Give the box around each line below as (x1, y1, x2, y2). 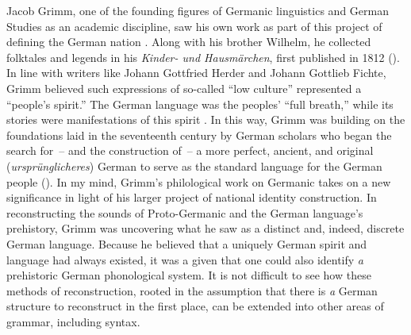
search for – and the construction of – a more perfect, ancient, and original (6, 142, 374, 159)
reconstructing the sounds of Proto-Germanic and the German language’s (6, 204, 363, 221)
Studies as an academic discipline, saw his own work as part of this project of (6, 17, 382, 34)
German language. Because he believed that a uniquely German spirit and (6, 235, 367, 252)
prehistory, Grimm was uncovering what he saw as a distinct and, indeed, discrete (6, 220, 405, 237)
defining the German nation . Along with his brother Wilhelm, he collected (6, 33, 371, 50)
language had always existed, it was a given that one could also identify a (6, 251, 364, 268)
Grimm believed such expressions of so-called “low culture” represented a (6, 79, 362, 96)
